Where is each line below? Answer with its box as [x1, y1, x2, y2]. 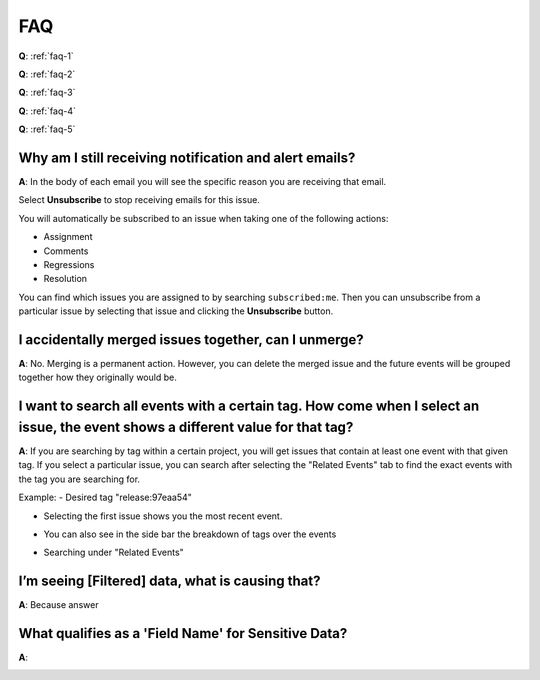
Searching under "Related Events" [43, 546, 184, 559]
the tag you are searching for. [18, 473, 140, 485]
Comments [43, 245, 89, 257]
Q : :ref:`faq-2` [18, 68, 76, 80]
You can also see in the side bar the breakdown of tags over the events [43, 528, 337, 540]
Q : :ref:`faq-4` [18, 105, 77, 117]
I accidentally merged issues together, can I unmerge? [18, 331, 364, 348]
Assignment [43, 231, 93, 243]
